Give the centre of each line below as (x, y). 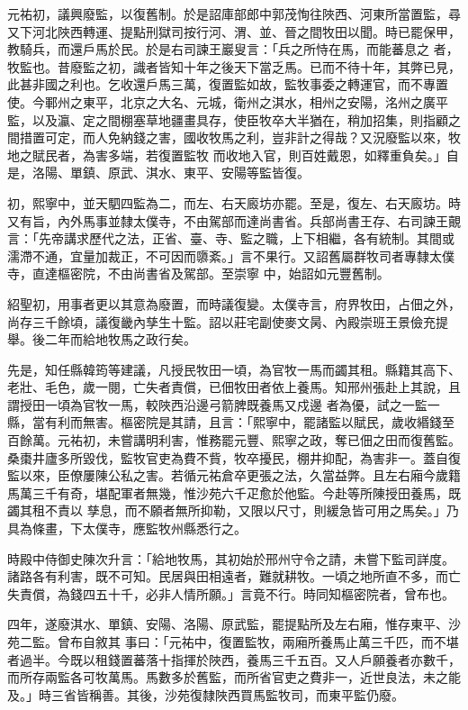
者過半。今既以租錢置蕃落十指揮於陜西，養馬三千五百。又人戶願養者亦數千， (234, 659)
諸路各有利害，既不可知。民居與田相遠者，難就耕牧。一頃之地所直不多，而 (228, 576)
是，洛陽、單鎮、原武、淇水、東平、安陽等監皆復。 (158, 173)
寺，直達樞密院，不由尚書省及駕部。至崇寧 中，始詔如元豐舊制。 (198, 273)
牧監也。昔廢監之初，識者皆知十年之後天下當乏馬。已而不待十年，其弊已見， (234, 66)
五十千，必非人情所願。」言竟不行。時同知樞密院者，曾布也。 (274, 593)
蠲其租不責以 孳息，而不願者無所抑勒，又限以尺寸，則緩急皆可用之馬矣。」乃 (233, 510)
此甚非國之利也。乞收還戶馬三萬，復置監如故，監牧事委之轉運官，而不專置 (228, 84)
